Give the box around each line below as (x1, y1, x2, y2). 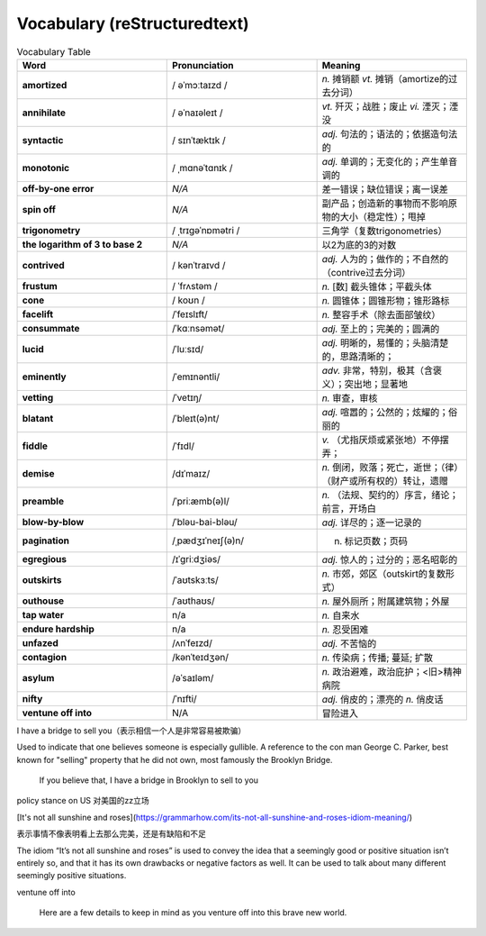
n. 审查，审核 (321, 392, 378, 404)
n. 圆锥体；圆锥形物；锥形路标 (321, 294, 450, 306)
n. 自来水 (321, 609, 360, 622)
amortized (22, 78, 67, 91)
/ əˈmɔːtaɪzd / (172, 78, 228, 91)
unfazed (22, 636, 58, 649)
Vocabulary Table (16, 45, 92, 58)
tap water (22, 608, 65, 621)
